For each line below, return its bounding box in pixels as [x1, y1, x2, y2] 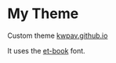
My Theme [7, 5, 79, 23]
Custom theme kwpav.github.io [7, 31, 108, 40]
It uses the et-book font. [7, 46, 85, 55]
